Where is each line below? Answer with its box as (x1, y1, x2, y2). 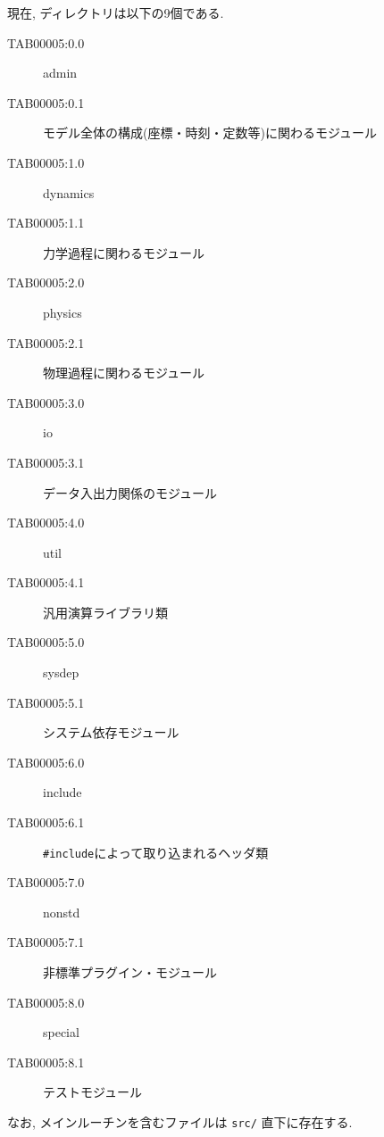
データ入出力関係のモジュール (43, 483, 218, 502)
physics (43, 303, 82, 321)
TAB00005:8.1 (7, 1052, 85, 1071)
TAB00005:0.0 (7, 33, 85, 52)
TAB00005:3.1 (7, 452, 85, 471)
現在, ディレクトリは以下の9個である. (7, 4, 224, 21)
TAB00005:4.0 (7, 513, 85, 532)
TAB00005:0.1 (7, 93, 85, 112)
